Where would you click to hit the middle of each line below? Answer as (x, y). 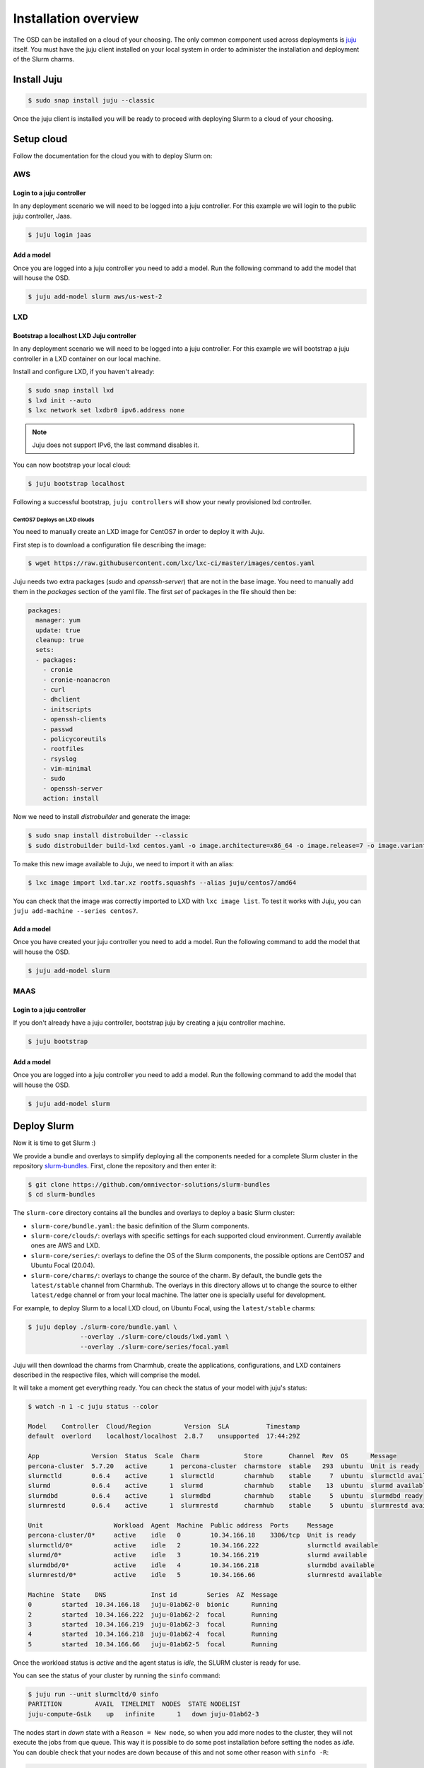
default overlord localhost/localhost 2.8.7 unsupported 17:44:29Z (164, 1436)
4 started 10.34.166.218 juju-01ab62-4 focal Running (153, 1634)
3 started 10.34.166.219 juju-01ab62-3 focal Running (153, 1624)
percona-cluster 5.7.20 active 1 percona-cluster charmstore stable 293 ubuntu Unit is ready (224, 1466)
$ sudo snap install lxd (71, 390)
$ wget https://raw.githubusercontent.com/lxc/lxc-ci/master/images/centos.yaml (171, 563)
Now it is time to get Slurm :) (54, 1143)
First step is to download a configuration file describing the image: (110, 545)
